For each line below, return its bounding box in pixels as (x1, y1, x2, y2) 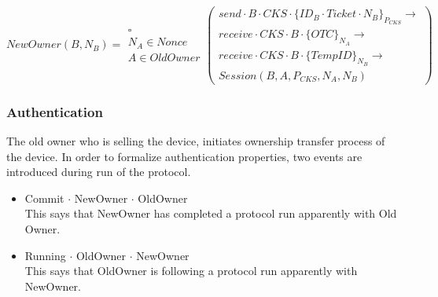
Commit (24, 189, 64, 206)
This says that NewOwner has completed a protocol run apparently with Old (24, 205, 397, 222)
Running (24, 247, 66, 263)
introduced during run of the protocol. (6, 163, 191, 180)
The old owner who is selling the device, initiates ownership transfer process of (6, 133, 385, 149)
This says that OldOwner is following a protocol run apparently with (24, 262, 358, 279)
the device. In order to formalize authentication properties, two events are (6, 148, 363, 164)
